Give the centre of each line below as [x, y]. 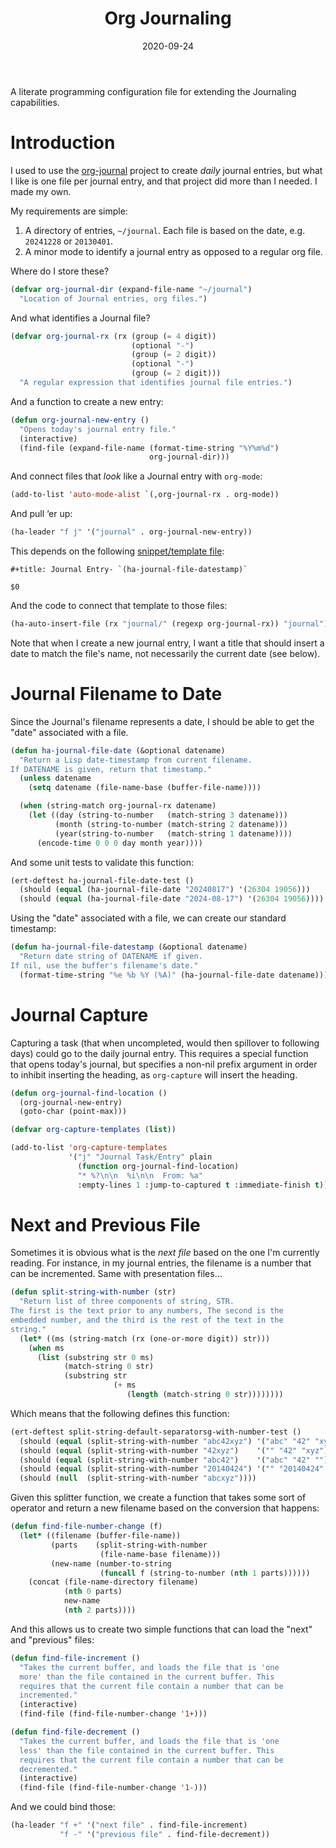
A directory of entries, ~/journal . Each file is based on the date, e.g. [165, 230]
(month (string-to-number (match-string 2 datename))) [171, 824]
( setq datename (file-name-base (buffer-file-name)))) [145, 788]
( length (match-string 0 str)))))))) [205, 1395]
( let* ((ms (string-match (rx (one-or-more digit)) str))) [145, 1338]
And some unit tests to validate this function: [102, 862]
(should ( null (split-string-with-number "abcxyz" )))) [138, 1478]
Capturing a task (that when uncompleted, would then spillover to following [165, 1043]
